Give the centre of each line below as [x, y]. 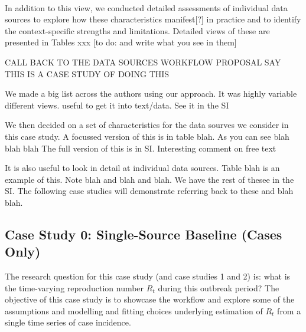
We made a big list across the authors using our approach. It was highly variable [151, 93]
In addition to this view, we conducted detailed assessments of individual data [146, 7]
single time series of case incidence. [68, 322]
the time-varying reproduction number [74, 287]
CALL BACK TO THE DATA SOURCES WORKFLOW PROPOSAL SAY [143, 62]
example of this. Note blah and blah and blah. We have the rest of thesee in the [149, 179]
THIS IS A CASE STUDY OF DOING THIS [87, 73]
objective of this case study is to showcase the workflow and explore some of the [150, 299]
